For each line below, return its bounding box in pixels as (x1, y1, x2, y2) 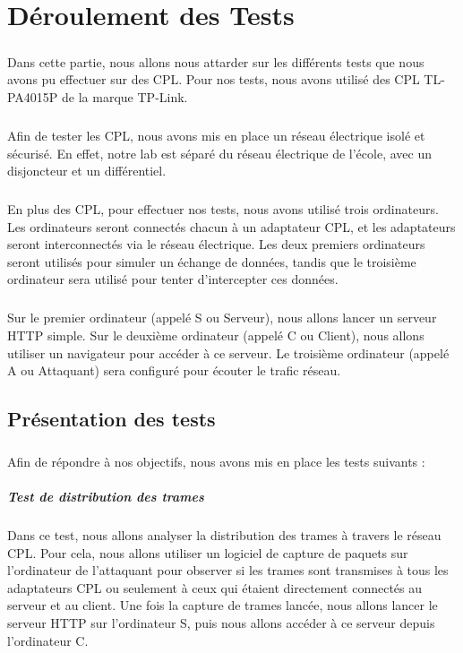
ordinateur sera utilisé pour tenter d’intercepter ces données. (7, 270, 339, 288)
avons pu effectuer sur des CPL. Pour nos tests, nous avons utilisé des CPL (7, 70, 420, 89)
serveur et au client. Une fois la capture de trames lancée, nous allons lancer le (7, 596, 438, 614)
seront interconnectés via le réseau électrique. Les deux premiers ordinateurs (7, 235, 425, 253)
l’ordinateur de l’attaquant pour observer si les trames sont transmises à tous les (7, 561, 449, 580)
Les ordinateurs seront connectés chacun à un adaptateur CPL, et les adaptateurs (7, 217, 456, 236)
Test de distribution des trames (7, 487, 204, 506)
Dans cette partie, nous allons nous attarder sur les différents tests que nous (7, 52, 424, 71)
